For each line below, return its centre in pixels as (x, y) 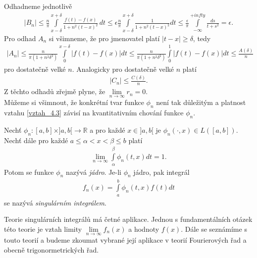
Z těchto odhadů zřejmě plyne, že (55, 91)
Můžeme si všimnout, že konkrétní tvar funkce (74, 102)
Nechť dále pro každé (36, 140)
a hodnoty (144, 229)
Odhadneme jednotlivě (38, 6)
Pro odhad (20, 38)
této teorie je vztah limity (43, 229)
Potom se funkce (29, 172)
